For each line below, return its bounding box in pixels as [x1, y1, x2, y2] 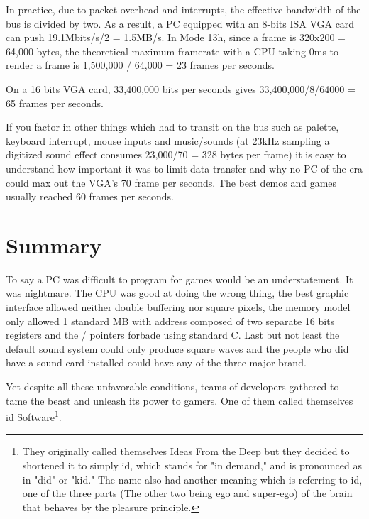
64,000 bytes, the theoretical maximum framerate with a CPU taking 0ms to [6, 43, 339, 58]
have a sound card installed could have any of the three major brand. [6, 355, 307, 370]
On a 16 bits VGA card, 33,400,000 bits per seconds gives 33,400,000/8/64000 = [6, 81, 356, 96]
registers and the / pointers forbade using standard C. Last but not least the [6, 327, 340, 342]
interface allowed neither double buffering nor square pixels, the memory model [6, 300, 351, 315]
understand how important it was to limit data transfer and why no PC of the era [6, 160, 363, 175]
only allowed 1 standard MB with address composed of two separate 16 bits [6, 313, 335, 328]
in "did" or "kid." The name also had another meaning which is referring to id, [22, 471, 363, 486]
